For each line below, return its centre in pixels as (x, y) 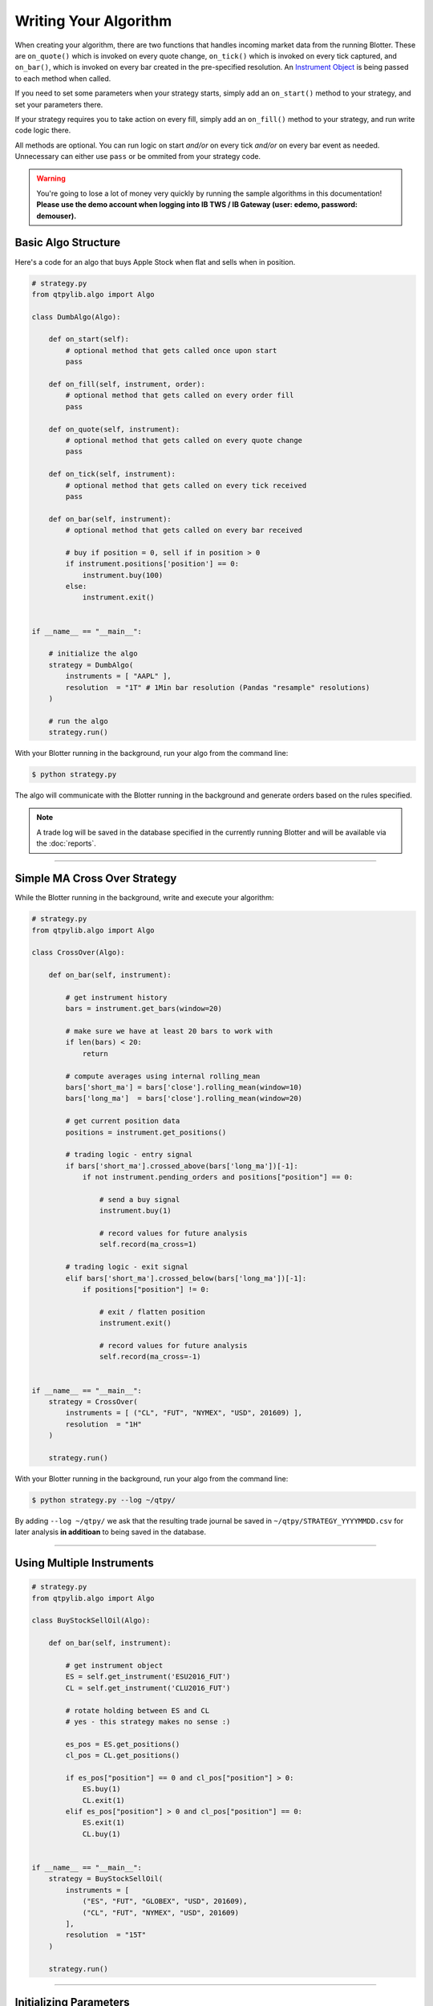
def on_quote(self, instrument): (114, 429)
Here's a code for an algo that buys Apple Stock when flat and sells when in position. (155, 262)
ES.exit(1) (104, 1823)
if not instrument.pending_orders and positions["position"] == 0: (218, 1177)
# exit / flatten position (152, 1312)
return (95, 1054)
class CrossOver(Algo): (79, 952)
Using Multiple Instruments (84, 1563)
